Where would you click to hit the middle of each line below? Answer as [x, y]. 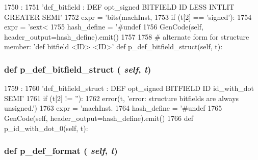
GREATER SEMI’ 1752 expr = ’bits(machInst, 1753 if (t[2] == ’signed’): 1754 [128, 17]
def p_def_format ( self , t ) [61, 151]
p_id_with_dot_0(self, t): [46, 128]
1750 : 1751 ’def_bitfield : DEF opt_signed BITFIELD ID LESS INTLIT [119, 7]
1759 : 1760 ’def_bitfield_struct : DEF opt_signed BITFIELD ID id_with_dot [129, 88]
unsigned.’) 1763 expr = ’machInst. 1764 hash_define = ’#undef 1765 [113, 108]
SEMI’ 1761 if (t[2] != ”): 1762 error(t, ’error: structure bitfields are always [122, 98]
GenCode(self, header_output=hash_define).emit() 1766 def [99, 118]
